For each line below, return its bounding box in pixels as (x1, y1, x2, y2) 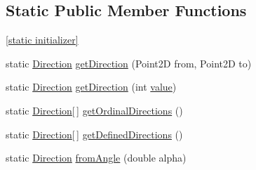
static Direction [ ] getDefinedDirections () (6, 126, 183, 141)
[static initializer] (6, 32, 79, 47)
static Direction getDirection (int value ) (6, 79, 177, 94)
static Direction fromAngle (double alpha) (6, 150, 187, 165)
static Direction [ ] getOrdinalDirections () (6, 103, 183, 117)
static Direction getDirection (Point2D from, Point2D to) (6, 55, 252, 70)
